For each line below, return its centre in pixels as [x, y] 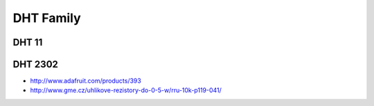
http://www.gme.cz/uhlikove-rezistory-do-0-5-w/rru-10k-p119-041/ [126, 90]
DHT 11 [28, 42]
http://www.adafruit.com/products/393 [86, 81]
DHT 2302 [36, 64]
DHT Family [47, 18]
